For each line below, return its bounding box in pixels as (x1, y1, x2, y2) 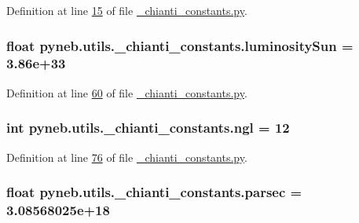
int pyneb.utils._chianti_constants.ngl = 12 (6, 118, 290, 137)
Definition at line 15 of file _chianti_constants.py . (6, 2, 247, 18)
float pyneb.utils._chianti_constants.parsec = (6, 182, 302, 202)
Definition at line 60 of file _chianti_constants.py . (6, 84, 247, 101)
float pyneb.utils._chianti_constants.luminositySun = (6, 35, 354, 55)
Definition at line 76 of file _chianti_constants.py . (6, 148, 247, 165)
